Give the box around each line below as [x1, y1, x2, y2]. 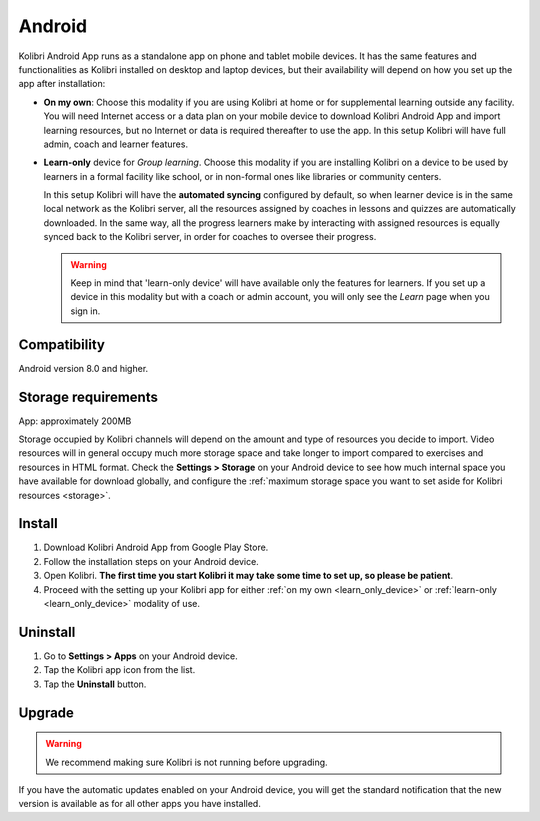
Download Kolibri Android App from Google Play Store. [43, 541, 269, 554]
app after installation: [18, 78, 106, 90]
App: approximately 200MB [18, 415, 132, 427]
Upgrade [18, 704, 75, 721]
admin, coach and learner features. [43, 138, 189, 150]
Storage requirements [18, 388, 159, 405]
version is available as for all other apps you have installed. [18, 798, 262, 810]
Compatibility [18, 336, 105, 353]
